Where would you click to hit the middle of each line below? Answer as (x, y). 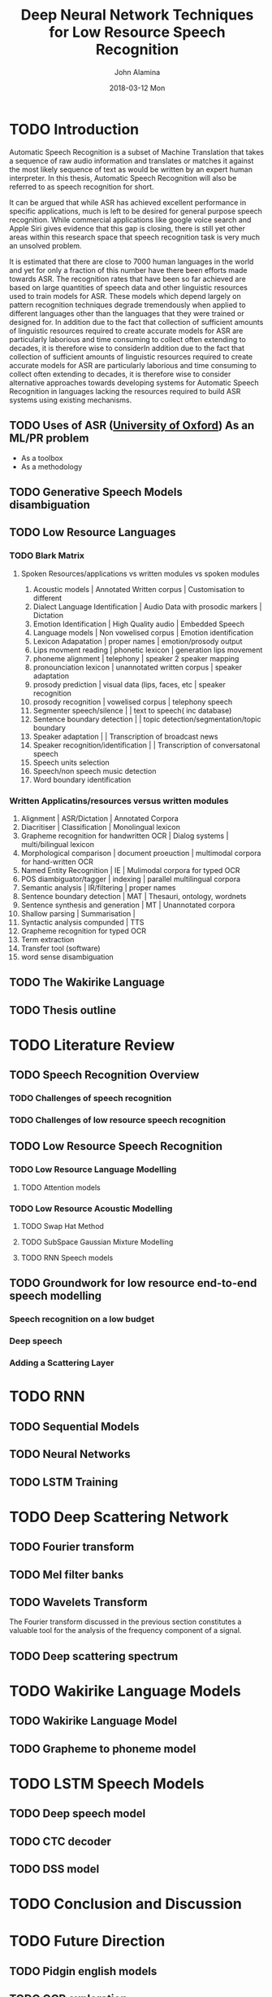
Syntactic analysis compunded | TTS (82, 922)
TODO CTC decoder (60, 1841)
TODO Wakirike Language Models (125, 1691)
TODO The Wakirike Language (87, 983)
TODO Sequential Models (74, 1426)
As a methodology (52, 467)
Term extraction (47, 939)
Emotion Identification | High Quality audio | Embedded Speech (139, 624)
